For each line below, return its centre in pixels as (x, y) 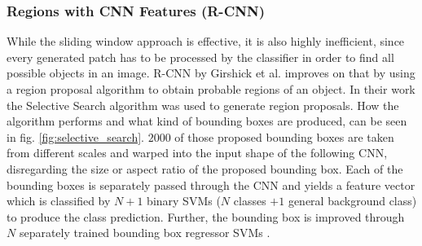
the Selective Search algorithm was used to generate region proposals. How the (203, 105)
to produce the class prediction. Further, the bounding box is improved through (206, 216)
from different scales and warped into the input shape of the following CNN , (197, 153)
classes (250, 201)
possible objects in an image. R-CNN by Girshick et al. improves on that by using (211, 73)
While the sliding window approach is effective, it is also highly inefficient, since (206, 41)
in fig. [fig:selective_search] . (75, 136)
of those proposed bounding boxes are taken (284, 136)
